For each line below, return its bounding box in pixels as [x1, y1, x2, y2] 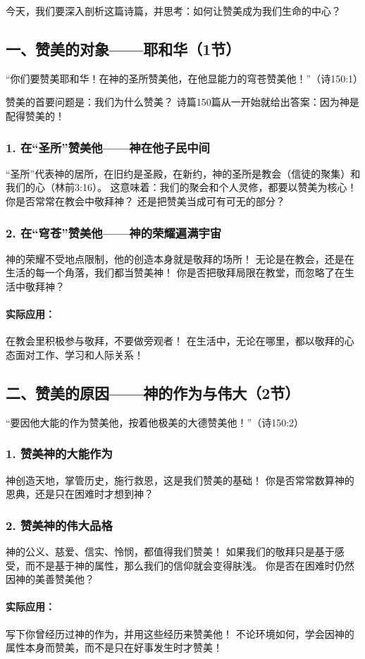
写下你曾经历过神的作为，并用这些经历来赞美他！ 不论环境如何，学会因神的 [6, 626, 354, 641]
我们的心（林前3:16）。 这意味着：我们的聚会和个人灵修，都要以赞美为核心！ [6, 180, 357, 195]
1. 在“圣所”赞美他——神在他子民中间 [6, 138, 210, 156]
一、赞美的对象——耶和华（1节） [6, 37, 241, 59]
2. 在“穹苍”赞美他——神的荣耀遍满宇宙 [6, 223, 222, 241]
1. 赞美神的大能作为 [6, 445, 113, 462]
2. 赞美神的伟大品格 [6, 516, 113, 534]
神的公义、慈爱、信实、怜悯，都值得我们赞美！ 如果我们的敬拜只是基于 [6, 543, 335, 558]
